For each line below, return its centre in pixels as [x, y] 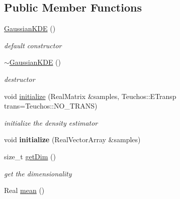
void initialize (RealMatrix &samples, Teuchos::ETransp [90, 96]
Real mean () [24, 190]
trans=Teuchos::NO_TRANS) [51, 106]
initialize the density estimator [51, 122]
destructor [20, 79]
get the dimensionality [38, 173]
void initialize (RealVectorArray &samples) [72, 139]
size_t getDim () [30, 156]
